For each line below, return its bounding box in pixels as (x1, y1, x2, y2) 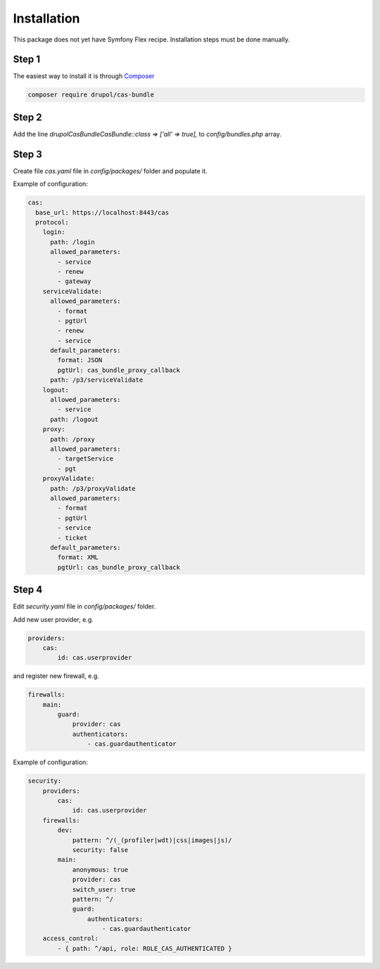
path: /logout (50, 415, 99, 423)
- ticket (57, 534, 88, 542)
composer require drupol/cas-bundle (27, 91, 155, 99)
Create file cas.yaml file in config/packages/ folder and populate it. (13, 166, 208, 175)
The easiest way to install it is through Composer (13, 72, 155, 80)
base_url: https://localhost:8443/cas (35, 208, 169, 216)
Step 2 (13, 111, 42, 123)
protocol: (35, 218, 70, 226)
